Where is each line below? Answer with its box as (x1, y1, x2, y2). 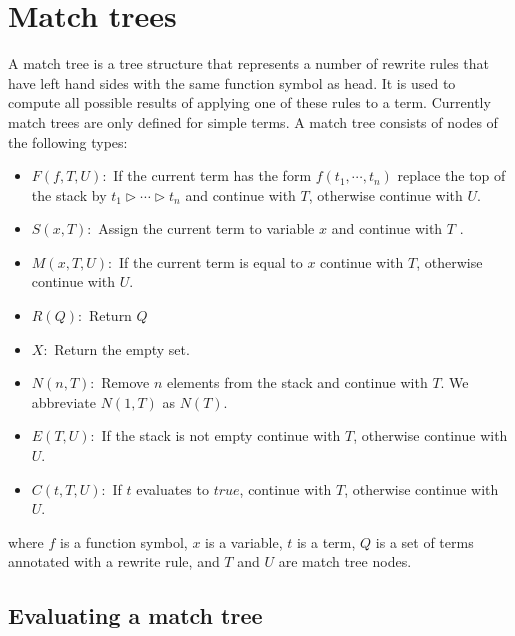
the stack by (31, 184, 107, 205)
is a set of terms (375, 531, 474, 552)
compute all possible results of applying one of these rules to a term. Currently (8, 92, 491, 113)
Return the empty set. (54, 338, 190, 359)
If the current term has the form (113, 165, 312, 186)
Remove (101, 372, 150, 393)
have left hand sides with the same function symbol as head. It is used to (8, 72, 456, 93)
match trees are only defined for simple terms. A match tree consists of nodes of (8, 111, 498, 132)
